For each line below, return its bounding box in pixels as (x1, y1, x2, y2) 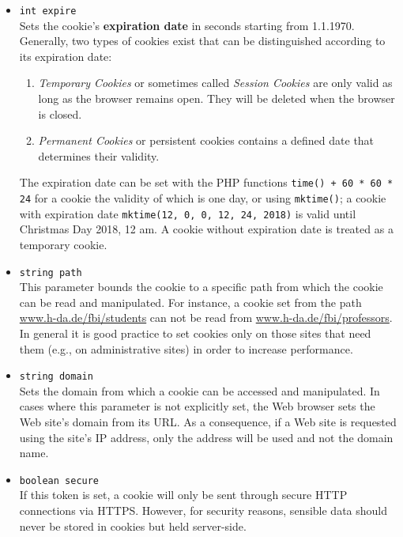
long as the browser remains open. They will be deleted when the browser (38, 90, 395, 107)
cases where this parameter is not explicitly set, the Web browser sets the (19, 398, 375, 414)
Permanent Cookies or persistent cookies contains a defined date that (38, 132, 375, 149)
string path (19, 267, 82, 278)
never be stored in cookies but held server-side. (19, 517, 247, 534)
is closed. (38, 105, 82, 122)
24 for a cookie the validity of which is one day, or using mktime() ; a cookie (19, 190, 386, 206)
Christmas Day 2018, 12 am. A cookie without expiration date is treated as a (19, 221, 394, 237)
